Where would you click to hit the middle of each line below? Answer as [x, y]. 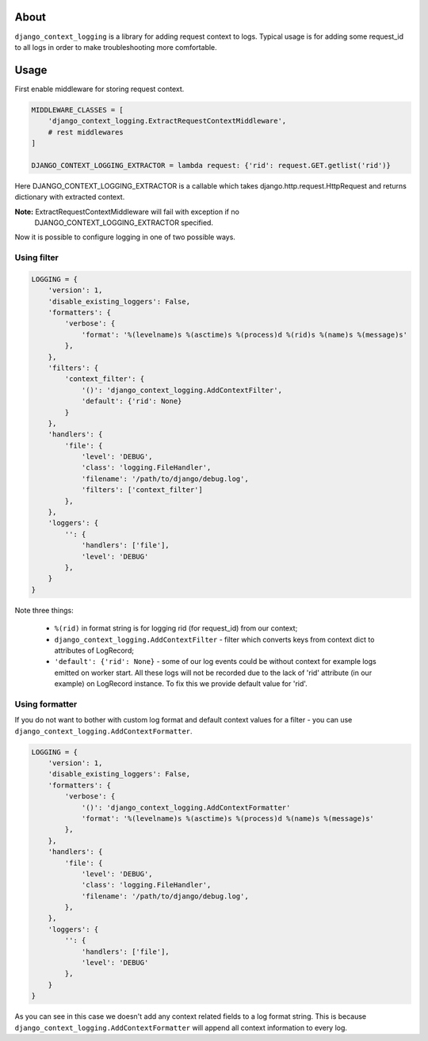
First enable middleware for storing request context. [99, 89]
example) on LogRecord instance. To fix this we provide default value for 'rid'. [181, 684]
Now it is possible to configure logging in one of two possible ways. [125, 237]
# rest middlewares [86, 132]
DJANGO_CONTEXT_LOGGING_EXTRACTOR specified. [124, 223]
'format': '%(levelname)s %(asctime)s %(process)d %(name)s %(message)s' [227, 818]
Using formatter [46, 704]
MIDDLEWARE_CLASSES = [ [78, 110]
